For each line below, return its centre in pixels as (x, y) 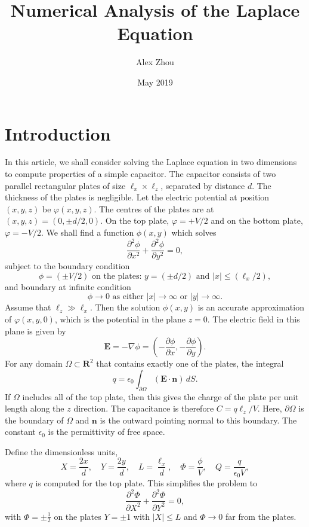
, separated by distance (203, 185)
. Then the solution (125, 307)
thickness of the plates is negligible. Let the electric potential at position (137, 197)
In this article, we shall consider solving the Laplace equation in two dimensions (151, 162)
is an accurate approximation (251, 307)
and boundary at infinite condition (68, 286)
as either (128, 297)
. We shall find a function (87, 232)
